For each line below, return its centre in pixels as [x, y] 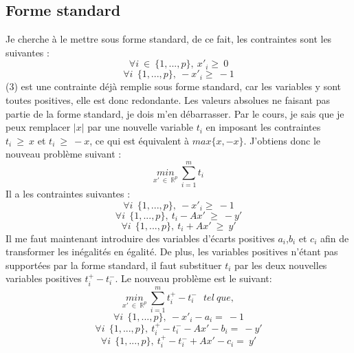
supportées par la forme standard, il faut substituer [114, 265]
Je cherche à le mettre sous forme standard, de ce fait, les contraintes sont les [169, 39]
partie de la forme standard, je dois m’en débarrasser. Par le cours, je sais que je [175, 113]
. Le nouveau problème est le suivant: [193, 278]
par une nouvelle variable [141, 127]
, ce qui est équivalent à [140, 140]
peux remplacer [38, 127]
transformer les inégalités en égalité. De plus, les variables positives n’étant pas [172, 252]
